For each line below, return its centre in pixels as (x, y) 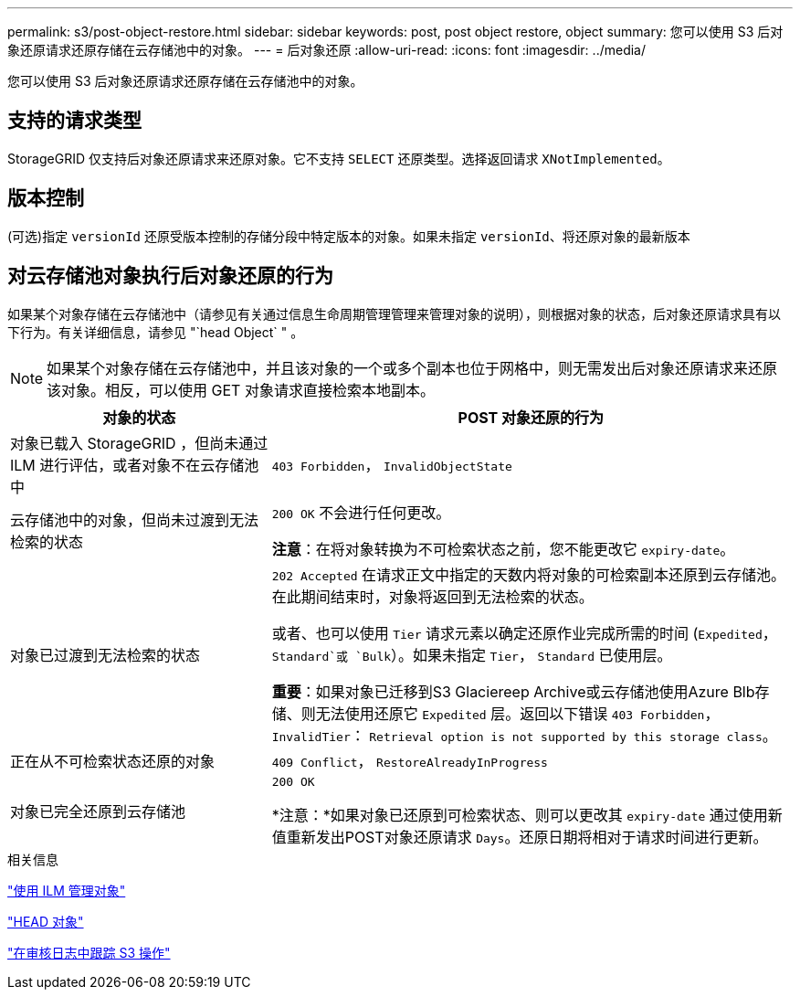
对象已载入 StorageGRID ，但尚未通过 (139, 443)
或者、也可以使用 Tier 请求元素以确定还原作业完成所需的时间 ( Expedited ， (524, 633)
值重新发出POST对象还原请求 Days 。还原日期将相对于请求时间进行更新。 (520, 837)
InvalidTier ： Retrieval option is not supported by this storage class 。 (524, 735)
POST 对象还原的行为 (531, 417)
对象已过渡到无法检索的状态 (105, 655)
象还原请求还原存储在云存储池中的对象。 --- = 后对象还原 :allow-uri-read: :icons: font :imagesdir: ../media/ (327, 50)
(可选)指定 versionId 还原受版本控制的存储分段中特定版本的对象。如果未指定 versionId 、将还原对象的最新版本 (349, 236)
